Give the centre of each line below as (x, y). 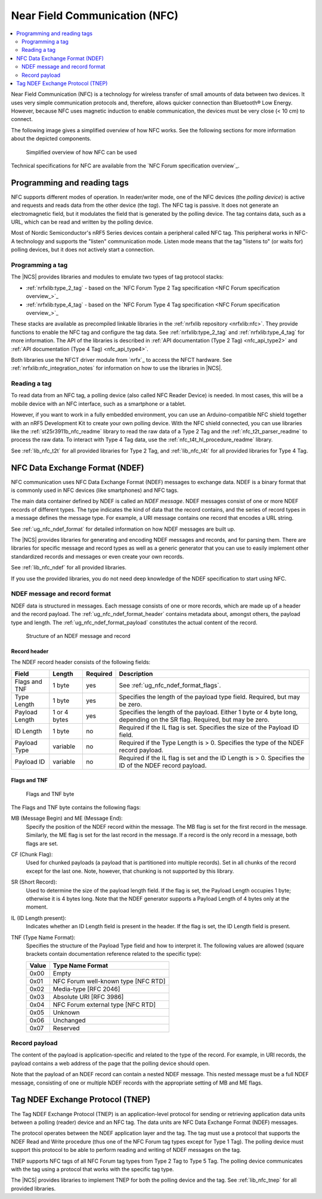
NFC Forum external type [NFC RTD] (104, 1005)
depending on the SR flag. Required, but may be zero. (194, 720)
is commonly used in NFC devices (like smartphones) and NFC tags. (95, 490)
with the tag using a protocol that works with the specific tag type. (92, 1169)
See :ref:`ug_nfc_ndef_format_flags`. (170, 685)
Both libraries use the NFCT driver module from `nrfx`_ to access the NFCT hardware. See (121, 360)
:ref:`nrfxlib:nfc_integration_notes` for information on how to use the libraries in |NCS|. (117, 368)
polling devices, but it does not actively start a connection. (83, 250)
